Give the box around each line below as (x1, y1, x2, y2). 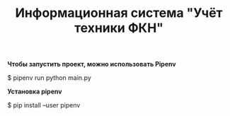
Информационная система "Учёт (15, 5, 223, 21)
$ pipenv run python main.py (7, 74, 92, 82)
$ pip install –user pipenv (7, 101, 81, 110)
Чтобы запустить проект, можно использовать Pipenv (7, 60, 176, 69)
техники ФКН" (74, 20, 164, 36)
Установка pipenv (7, 87, 62, 96)
